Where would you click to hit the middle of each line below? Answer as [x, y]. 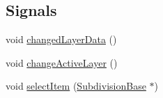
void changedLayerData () [61, 39]
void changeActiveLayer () [62, 62]
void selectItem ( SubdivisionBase [76, 86]
